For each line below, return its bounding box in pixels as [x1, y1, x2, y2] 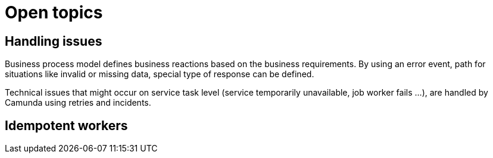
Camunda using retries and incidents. [5, 97, 151, 108]
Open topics [5, 2, 103, 23]
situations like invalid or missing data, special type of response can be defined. [5, 69, 314, 80]
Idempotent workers [5, 118, 128, 133]
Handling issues [5, 33, 102, 49]
